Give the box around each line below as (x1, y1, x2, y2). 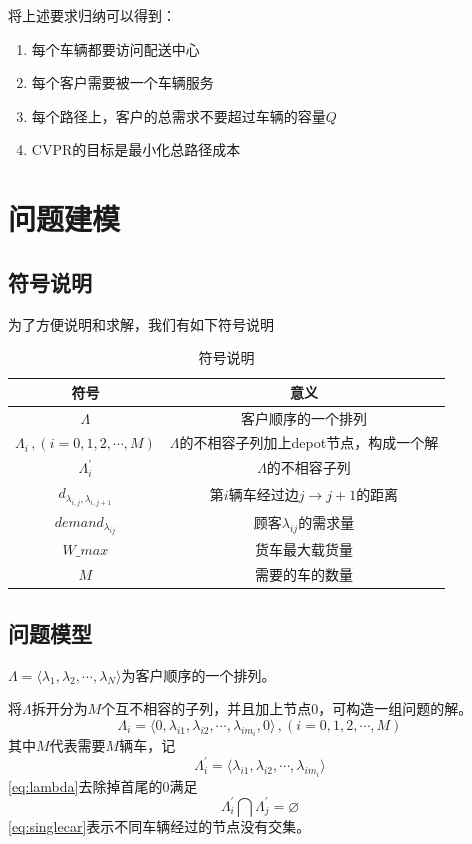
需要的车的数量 (255, 564, 353, 585)
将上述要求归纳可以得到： (8, 5, 176, 25)
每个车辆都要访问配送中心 (31, 38, 200, 59)
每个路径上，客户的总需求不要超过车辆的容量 (31, 105, 326, 126)
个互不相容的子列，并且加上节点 (101, 698, 312, 719)
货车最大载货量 (255, 539, 353, 560)
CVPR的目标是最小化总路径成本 (31, 139, 241, 160)
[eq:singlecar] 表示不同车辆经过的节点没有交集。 (8, 815, 311, 836)
